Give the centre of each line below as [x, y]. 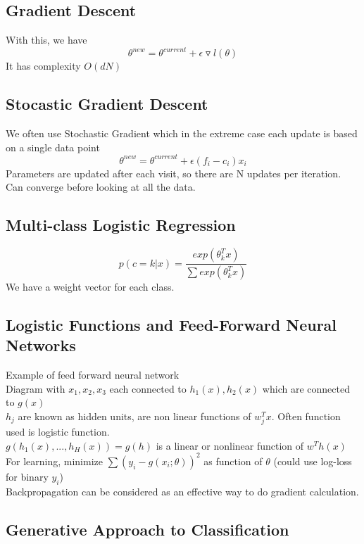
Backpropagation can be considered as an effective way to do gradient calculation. [182, 491]
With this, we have [46, 40]
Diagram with [36, 388]
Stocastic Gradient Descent [107, 104]
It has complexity [43, 66]
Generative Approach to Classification [148, 529]
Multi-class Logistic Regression [121, 225]
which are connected [306, 388]
